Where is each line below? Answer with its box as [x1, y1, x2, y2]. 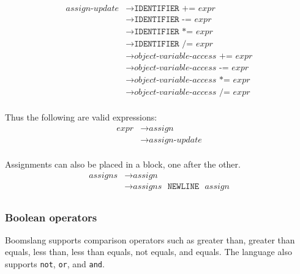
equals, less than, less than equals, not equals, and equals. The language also [5, 245, 292, 258]
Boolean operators [5, 209, 97, 224]
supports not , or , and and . [5, 257, 105, 270]
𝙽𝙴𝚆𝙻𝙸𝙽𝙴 [167, 182, 200, 191]
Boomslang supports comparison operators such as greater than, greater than [5, 233, 295, 246]
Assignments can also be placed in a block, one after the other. [5, 157, 241, 170]
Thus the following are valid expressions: [5, 111, 157, 124]
